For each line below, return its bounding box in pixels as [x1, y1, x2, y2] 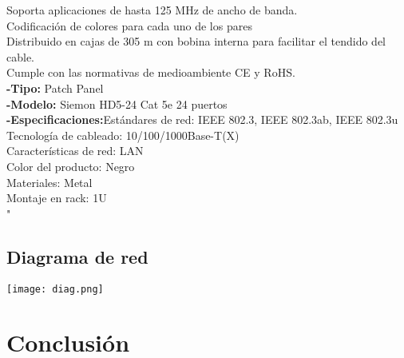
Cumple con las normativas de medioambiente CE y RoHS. [6, 64, 295, 81]
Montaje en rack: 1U [6, 189, 107, 206]
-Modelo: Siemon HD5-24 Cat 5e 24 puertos [6, 95, 228, 112]
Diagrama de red [6, 244, 149, 268]
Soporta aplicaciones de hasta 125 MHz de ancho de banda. [6, 2, 298, 18]
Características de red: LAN [6, 142, 144, 159]
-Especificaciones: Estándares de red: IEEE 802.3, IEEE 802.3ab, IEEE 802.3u [6, 111, 398, 128]
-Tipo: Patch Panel [6, 79, 104, 96]
